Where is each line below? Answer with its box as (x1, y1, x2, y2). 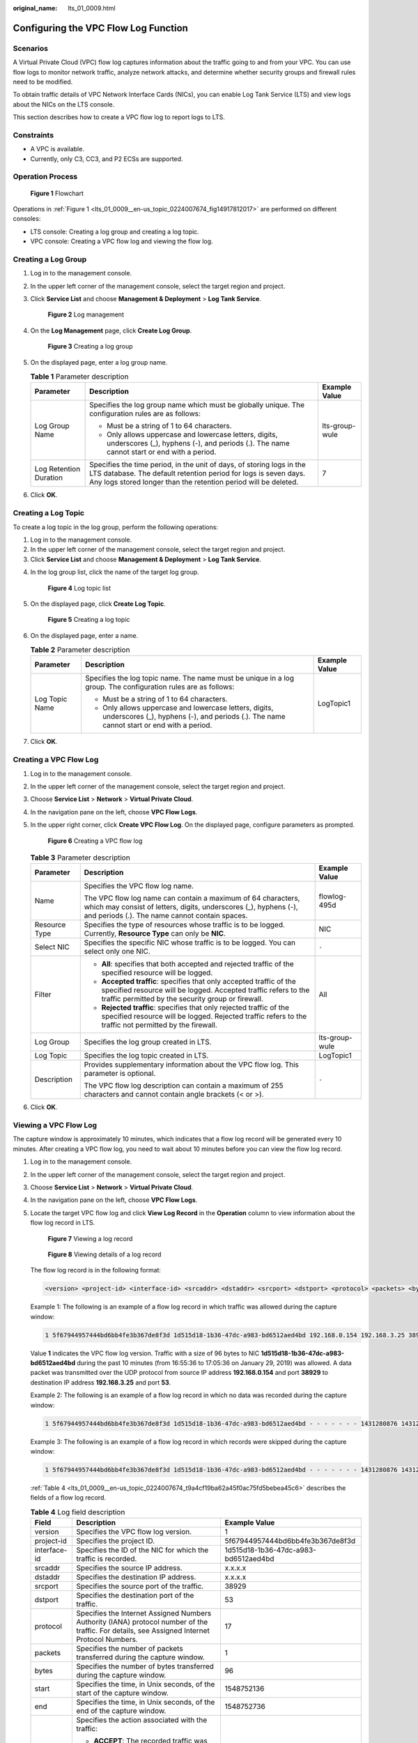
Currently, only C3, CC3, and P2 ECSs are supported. (30, 154, 183, 163)
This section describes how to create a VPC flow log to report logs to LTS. (13, 113, 226, 121)
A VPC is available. (30, 145, 85, 153)
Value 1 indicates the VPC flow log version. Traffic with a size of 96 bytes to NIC (30, 1349, 260, 1357)
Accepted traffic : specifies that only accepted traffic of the (101, 977, 296, 987)
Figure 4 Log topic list (47, 584, 111, 592)
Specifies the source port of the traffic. (76, 1581, 204, 1591)
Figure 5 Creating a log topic (47, 616, 130, 624)
